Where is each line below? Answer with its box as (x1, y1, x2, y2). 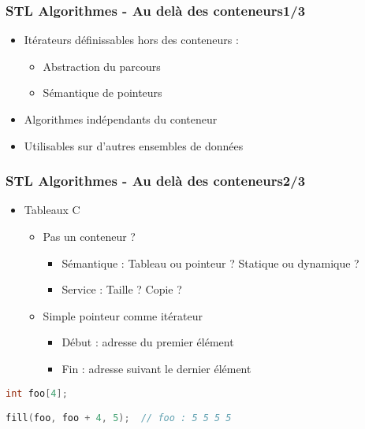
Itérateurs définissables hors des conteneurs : (24, 31, 239, 48)
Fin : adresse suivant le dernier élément (61, 360, 251, 376)
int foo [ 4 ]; (6, 387, 68, 399)
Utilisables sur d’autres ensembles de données (24, 137, 244, 153)
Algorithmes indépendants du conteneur (24, 111, 218, 127)
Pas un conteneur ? (43, 228, 136, 244)
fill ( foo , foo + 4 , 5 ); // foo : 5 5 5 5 (6, 412, 232, 424)
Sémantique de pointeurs (43, 84, 162, 101)
